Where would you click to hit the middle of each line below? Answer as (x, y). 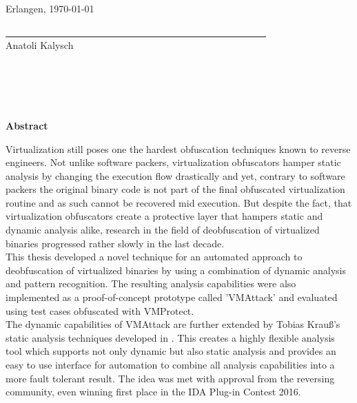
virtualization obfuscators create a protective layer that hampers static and (164, 216)
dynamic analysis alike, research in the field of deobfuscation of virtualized (163, 230)
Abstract (27, 125)
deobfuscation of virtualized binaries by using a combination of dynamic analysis (176, 270)
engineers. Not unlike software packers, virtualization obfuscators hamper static (173, 162)
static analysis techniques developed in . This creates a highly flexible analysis (170, 337)
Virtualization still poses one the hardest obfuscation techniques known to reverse (178, 148)
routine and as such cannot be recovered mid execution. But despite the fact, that (179, 202)
